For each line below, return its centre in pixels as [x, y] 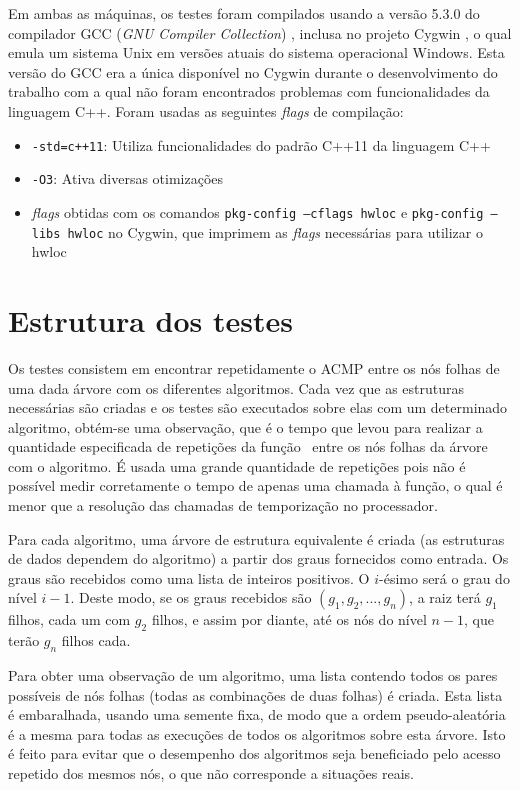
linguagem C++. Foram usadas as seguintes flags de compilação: [206, 110]
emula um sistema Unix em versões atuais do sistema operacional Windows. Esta [256, 52]
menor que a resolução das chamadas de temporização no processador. [223, 505]
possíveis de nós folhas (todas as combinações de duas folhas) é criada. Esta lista [255, 694]
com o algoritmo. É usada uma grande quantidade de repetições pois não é [237, 465]
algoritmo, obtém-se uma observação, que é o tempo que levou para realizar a [245, 426]
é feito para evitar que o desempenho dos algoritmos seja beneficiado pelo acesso [254, 753]
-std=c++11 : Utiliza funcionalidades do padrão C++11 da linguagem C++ [261, 144]
